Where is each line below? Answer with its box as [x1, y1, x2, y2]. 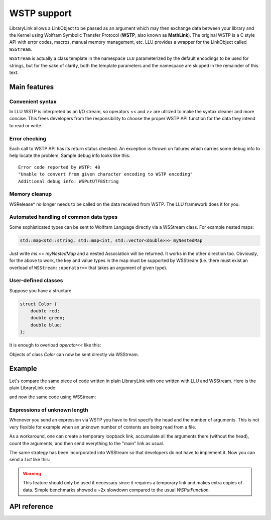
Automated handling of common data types [9, 214, 118, 221]
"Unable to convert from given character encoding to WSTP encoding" [18, 171, 193, 177]
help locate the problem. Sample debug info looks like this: [9, 152, 130, 158]
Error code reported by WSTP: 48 [18, 164, 100, 170]
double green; [30, 315, 65, 321]
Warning [23, 470, 41, 476]
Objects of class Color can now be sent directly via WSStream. [9, 351, 139, 357]
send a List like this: [9, 457, 50, 463]
